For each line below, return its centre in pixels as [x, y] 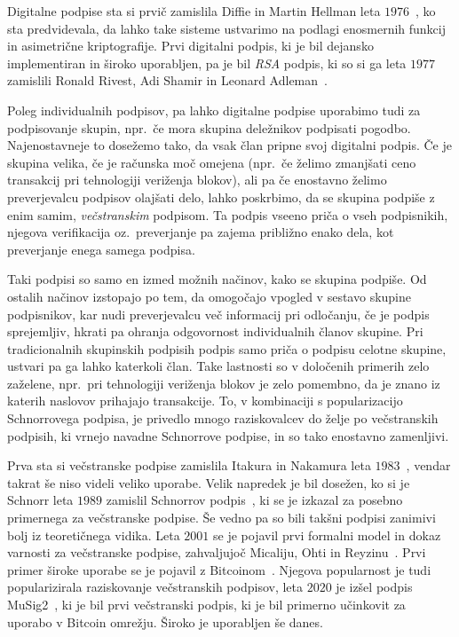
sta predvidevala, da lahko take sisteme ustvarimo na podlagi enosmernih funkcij [227, 28]
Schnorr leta [40, 500]
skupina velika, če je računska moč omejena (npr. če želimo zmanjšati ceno [212, 162]
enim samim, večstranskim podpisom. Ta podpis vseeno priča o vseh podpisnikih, [228, 214]
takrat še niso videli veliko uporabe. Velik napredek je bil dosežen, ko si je [209, 482]
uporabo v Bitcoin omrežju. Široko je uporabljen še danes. [165, 621]
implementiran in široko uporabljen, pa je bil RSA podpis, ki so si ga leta [207, 63]
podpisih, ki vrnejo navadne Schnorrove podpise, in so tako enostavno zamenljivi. [228, 435]
